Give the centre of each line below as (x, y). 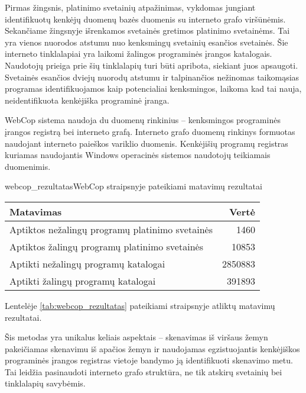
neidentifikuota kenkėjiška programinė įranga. (87, 100)
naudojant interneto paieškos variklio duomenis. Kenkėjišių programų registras (147, 143)
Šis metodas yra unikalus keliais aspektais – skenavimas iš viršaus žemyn (136, 337)
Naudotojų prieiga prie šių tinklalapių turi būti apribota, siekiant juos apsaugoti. (152, 65)
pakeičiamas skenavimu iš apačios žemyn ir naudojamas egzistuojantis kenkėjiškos (152, 348)
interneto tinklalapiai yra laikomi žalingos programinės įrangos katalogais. (139, 54)
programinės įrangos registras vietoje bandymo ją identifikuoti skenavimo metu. (149, 360)
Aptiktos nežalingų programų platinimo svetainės (111, 229)
